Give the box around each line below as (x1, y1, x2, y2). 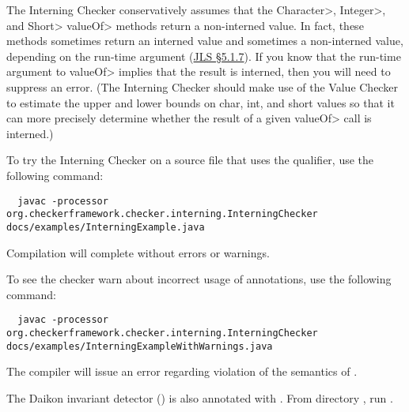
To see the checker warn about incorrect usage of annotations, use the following (6, 271, 392, 287)
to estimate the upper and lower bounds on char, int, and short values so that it (6, 94, 395, 110)
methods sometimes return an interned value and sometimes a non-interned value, (6, 32, 403, 49)
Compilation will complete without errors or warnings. (6, 244, 270, 260)
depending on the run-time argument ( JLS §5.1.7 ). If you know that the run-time (6, 47, 401, 64)
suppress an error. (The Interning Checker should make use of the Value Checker (6, 78, 398, 95)
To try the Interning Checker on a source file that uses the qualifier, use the (6, 152, 374, 168)
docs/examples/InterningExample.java (6, 221, 205, 233)
